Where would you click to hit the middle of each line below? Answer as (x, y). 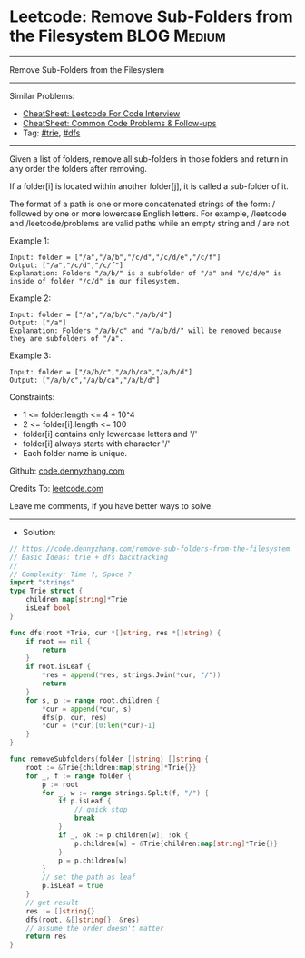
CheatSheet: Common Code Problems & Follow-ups (119, 123)
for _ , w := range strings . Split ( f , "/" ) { (125, 793)
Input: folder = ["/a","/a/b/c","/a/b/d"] (91, 314)
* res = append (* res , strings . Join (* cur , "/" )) (132, 675)
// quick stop (101, 810)
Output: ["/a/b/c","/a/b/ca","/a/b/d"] (85, 380)
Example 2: (30, 298)
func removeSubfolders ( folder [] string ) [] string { (109, 759)
